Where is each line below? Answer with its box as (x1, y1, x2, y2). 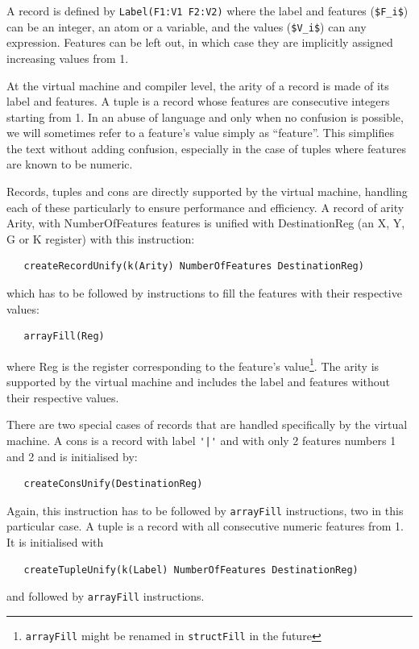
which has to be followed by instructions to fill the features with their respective (6, 285, 402, 302)
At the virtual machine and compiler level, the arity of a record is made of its (6, 77, 389, 94)
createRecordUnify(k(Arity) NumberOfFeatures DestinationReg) (23, 260, 364, 272)
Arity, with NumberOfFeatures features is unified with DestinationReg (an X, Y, (6, 214, 405, 231)
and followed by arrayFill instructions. (6, 588, 205, 605)
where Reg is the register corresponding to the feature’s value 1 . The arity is (6, 355, 380, 374)
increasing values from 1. (6, 49, 129, 66)
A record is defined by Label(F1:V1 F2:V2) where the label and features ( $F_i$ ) (6, 2, 409, 19)
